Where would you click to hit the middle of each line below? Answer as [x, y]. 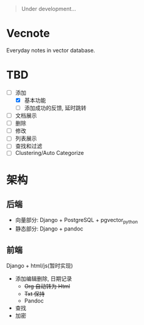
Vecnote [28, 34]
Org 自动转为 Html [47, 287]
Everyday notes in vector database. [51, 50]
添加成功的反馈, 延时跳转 [55, 108]
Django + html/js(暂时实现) [40, 266]
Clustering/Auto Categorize [49, 153]
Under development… [49, 9]
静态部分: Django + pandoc [49, 229]
